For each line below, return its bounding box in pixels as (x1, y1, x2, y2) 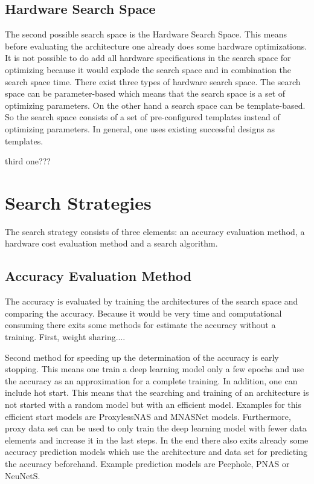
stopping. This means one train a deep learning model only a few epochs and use (5, 363, 304, 375)
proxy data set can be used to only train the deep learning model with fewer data (5, 422, 307, 434)
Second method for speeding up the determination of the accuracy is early (5, 350, 279, 363)
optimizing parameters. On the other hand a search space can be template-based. (5, 98, 306, 111)
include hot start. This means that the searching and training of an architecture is (5, 386, 309, 399)
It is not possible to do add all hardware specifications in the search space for (5, 51, 291, 64)
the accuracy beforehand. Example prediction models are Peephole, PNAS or (5, 457, 290, 469)
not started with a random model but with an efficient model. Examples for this (5, 398, 301, 410)
